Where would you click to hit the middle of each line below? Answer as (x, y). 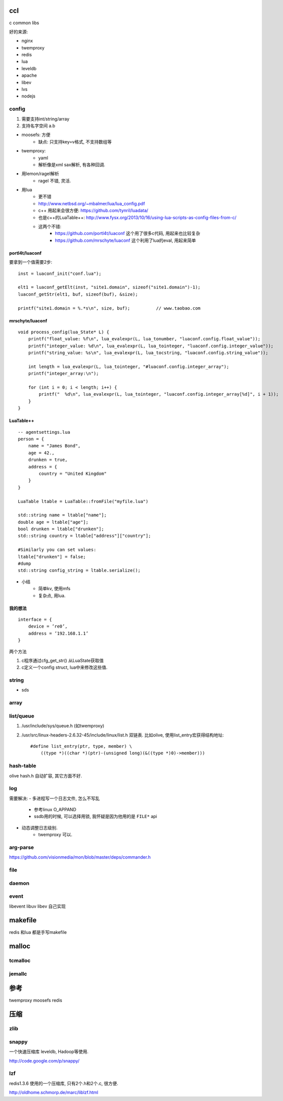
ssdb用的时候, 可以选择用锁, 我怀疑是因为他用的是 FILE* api (95, 817)
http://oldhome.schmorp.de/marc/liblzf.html (54, 1093)
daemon (19, 883)
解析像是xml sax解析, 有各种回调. (72, 164)
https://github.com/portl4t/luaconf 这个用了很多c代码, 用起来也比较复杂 (128, 233)
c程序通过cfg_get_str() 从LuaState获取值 (63, 660)
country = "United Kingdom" (73, 473)
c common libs (24, 23)
